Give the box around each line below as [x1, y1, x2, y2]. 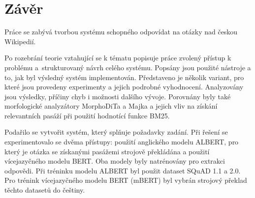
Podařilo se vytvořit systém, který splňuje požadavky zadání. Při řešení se [4, 127, 228, 137]
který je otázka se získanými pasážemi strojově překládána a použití [4, 146, 210, 156]
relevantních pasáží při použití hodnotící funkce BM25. [4, 110, 170, 120]
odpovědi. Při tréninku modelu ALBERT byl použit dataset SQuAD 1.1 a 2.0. [4, 165, 241, 175]
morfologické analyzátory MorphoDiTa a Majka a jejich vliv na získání [4, 101, 218, 111]
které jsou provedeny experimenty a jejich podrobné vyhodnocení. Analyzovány [4, 82, 244, 92]
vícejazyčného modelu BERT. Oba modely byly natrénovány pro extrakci [4, 156, 225, 166]
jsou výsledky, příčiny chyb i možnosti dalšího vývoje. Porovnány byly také [4, 91, 231, 101]
